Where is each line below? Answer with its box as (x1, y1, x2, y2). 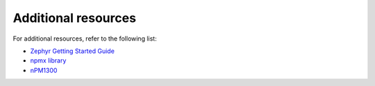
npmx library (30, 56, 67, 65)
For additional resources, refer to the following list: (12, 34, 157, 43)
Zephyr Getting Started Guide (30, 47, 115, 55)
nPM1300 (30, 66, 58, 74)
